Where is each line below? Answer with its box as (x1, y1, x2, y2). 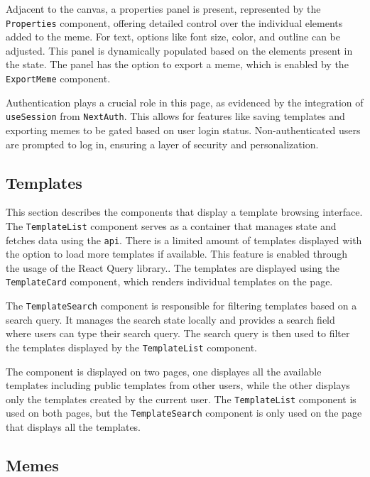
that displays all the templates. (6, 420, 141, 434)
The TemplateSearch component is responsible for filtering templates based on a (6, 298, 357, 313)
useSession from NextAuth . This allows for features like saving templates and (6, 109, 345, 124)
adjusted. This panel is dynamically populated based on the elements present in (6, 43, 353, 57)
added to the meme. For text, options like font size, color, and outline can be (6, 29, 340, 44)
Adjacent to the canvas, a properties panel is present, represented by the (6, 1, 321, 16)
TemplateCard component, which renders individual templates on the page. (6, 274, 333, 289)
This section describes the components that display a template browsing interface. (6, 204, 363, 219)
